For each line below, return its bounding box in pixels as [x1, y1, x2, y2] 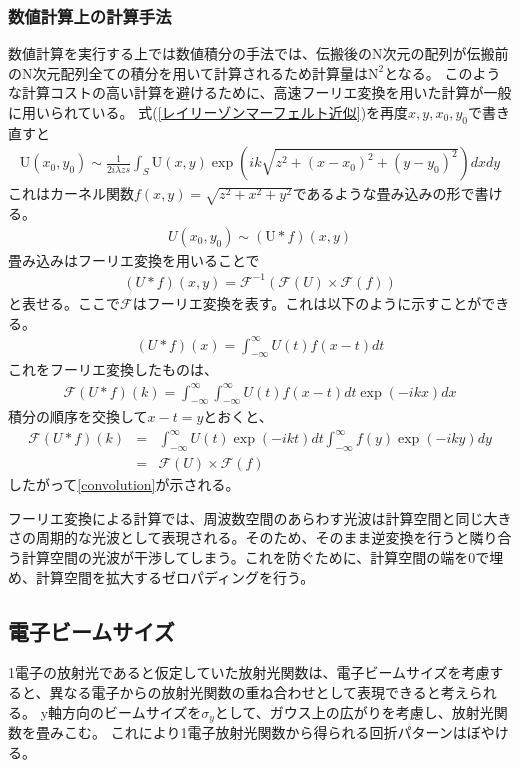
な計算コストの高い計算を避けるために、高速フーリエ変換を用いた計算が [8, 82, 484, 103]
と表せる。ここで [8, 292, 120, 313]
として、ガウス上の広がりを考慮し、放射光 [214, 701, 494, 722]
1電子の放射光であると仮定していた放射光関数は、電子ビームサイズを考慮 [8, 662, 490, 683]
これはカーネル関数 [8, 183, 134, 204]
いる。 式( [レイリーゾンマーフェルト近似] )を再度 [91, 102, 409, 122]
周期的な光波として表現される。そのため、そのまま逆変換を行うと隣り [35, 527, 498, 548]
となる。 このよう [384, 62, 501, 83]
